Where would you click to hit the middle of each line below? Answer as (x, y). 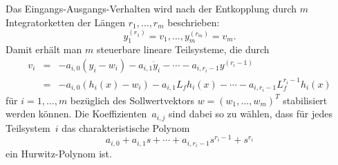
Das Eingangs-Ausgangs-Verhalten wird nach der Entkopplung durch (151, 8)
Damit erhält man (44, 49)
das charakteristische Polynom (126, 127)
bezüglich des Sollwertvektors (132, 100)
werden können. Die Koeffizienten (76, 114)
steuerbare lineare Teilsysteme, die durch (183, 49)
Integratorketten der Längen (65, 22)
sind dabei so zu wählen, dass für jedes (251, 114)
